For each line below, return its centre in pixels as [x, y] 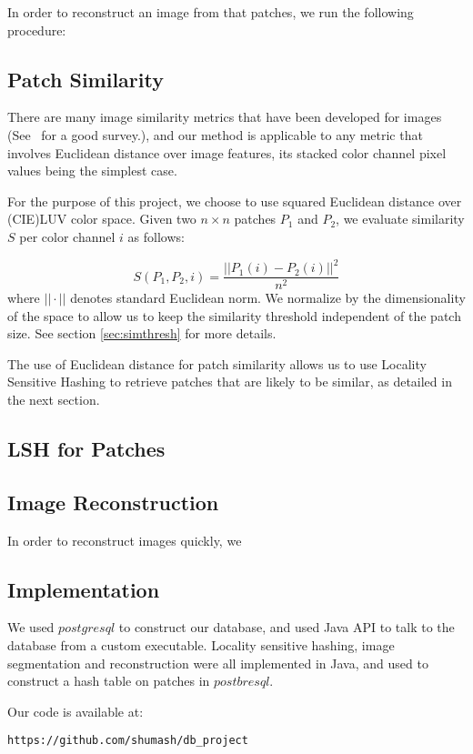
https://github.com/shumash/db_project [128, 741]
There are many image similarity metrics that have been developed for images [225, 117]
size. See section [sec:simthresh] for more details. [142, 333]
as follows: [156, 236]
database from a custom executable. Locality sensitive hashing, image [201, 645]
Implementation [84, 589]
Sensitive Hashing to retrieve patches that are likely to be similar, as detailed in [230, 382]
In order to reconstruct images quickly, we [125, 540]
